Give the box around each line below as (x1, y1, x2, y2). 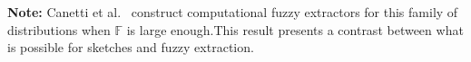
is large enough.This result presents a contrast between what (126, 20, 464, 39)
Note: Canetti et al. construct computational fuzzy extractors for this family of (7, 3, 458, 21)
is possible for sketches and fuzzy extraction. (7, 38, 254, 57)
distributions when (7, 20, 111, 39)
